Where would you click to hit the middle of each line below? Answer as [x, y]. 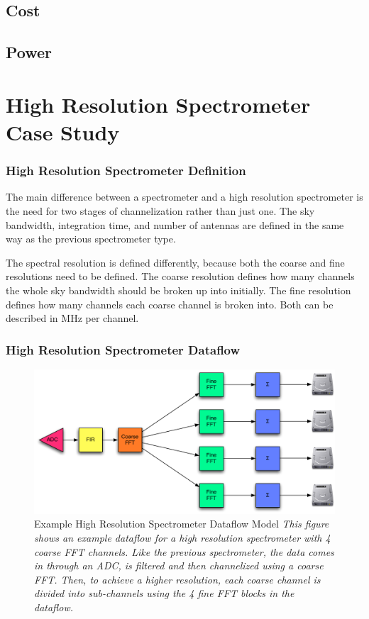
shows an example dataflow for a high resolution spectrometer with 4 [182, 537]
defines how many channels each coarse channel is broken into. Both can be [170, 304]
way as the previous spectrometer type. [91, 239]
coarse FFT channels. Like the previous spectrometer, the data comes [184, 551]
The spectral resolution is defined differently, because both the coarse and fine [175, 262]
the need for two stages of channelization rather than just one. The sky [160, 210]
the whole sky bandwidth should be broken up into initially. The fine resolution [178, 290]
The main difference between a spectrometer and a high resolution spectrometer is [184, 197]
